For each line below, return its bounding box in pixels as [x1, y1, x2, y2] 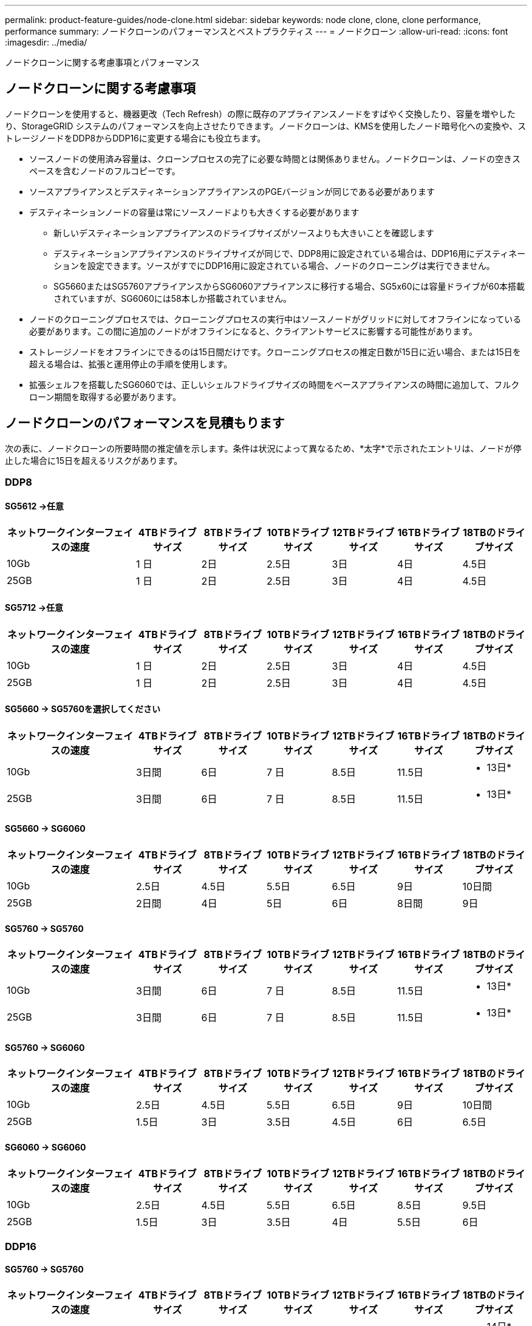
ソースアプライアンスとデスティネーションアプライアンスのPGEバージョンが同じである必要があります [29, 186, 435, 197]
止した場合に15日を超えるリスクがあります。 [5, 455, 183, 466]
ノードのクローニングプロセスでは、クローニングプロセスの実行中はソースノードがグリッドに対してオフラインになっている [29, 313, 522, 324]
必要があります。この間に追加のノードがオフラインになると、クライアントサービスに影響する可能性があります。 [29, 325, 478, 336]
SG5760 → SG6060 [5, 1042, 85, 1053]
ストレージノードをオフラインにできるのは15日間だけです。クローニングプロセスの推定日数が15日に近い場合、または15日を [29, 346, 521, 357]
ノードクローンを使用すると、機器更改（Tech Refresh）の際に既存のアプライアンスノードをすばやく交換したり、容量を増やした [5, 108, 516, 119]
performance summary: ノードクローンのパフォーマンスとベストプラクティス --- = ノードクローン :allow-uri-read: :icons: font [5, 26, 508, 36]
